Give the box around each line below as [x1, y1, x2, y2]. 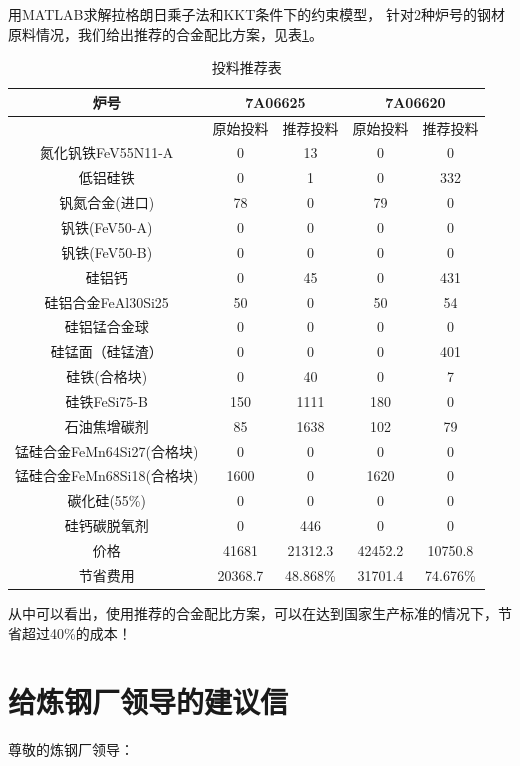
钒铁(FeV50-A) [60, 217, 153, 237]
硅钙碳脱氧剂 [64, 515, 149, 536]
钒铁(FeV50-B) [61, 241, 153, 262]
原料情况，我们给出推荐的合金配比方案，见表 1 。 [8, 23, 323, 44]
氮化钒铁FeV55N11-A [40, 142, 174, 163]
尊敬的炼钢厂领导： [8, 739, 134, 760]
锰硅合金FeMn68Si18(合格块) [15, 465, 199, 486]
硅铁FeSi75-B [65, 390, 148, 411]
